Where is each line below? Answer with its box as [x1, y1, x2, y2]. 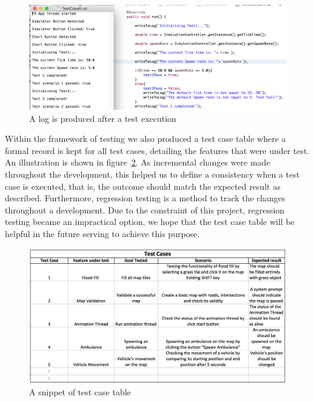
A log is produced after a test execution [29, 112, 176, 124]
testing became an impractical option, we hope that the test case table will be [5, 215, 295, 228]
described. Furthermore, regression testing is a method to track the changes [5, 192, 286, 204]
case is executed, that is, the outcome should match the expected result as [5, 179, 281, 192]
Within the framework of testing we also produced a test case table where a [5, 132, 286, 145]
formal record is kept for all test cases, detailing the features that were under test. [5, 144, 310, 156]
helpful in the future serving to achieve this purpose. [5, 227, 200, 240]
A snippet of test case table [29, 385, 131, 398]
